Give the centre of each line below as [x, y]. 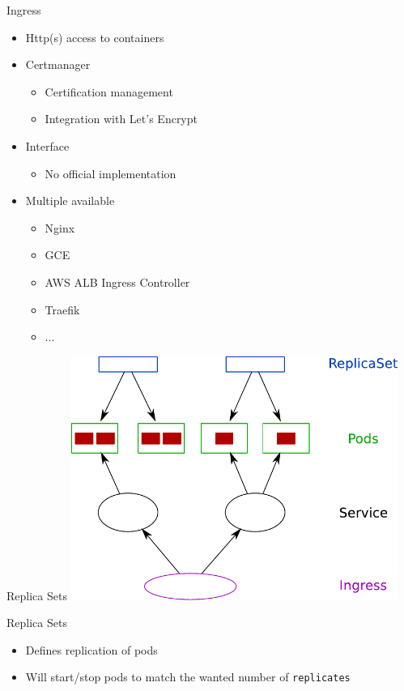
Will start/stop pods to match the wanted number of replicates [188, 677]
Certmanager [58, 64]
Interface [47, 145]
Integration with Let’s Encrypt [121, 119]
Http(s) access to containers [95, 37]
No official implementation [111, 173]
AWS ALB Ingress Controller [117, 282]
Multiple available [70, 200]
